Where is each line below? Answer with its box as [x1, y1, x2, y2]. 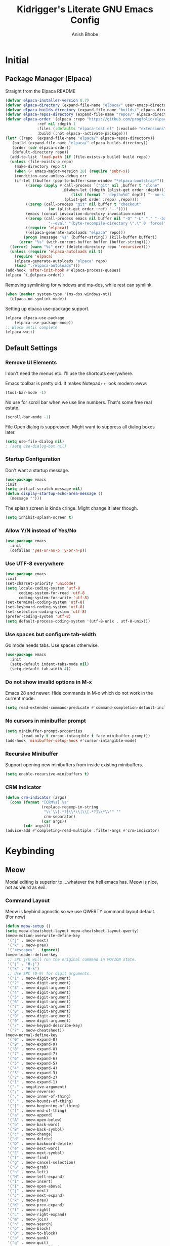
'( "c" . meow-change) [7, 1132, 53, 1137]
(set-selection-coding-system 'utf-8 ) [5, 609, 87, 614]
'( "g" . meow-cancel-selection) [7, 1160, 76, 1165]
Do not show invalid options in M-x [5, 678, 92, 686]
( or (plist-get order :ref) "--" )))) [48, 206, 128, 211]
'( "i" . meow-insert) [7, 1179, 53, 1184]
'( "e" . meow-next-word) [7, 1146, 60, 1151]
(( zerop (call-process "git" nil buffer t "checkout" [25, 202, 142, 207]
